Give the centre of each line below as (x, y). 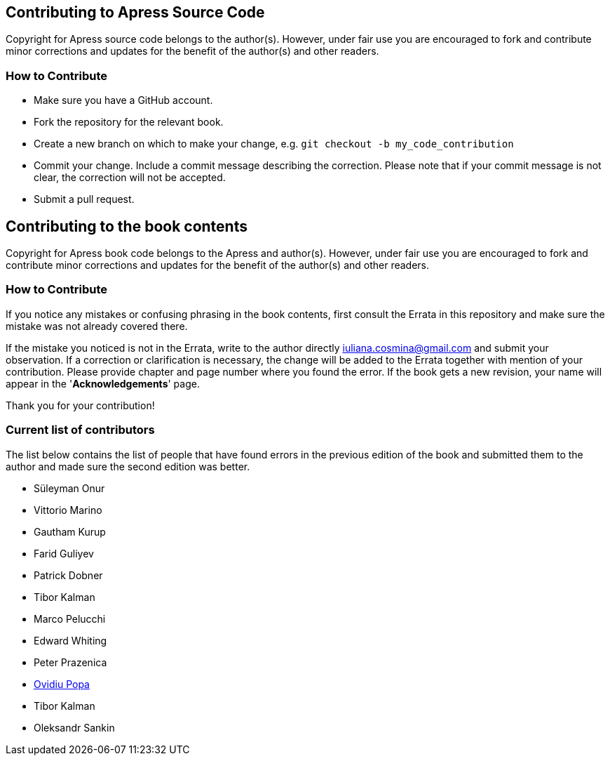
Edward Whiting (70, 640)
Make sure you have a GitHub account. (123, 100)
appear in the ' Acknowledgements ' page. (103, 383)
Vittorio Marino (68, 510)
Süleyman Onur (69, 488)
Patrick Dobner (68, 575)
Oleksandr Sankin (74, 727)
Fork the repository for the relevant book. (129, 122)
